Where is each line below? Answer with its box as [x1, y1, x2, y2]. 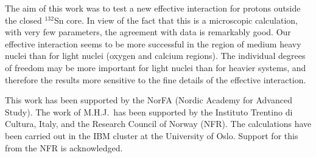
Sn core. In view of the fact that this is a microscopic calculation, [54, 13, 298, 26]
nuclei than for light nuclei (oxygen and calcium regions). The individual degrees [5, 49, 306, 62]
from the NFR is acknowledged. [5, 141, 123, 154]
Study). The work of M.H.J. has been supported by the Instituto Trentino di [5, 105, 293, 118]
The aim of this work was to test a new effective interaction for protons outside [5, 2, 301, 14]
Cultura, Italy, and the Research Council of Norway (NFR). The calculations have [5, 117, 312, 130]
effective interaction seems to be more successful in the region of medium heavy [5, 37, 301, 50]
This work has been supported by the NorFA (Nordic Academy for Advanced [5, 94, 292, 106]
